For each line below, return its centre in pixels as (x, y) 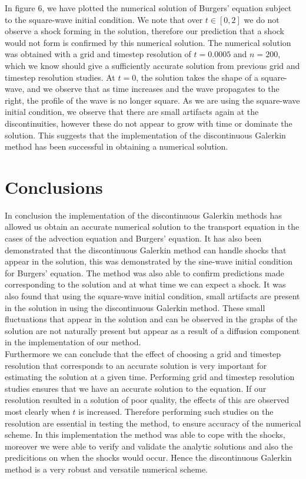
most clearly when (37, 411)
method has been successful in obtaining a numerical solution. (117, 146)
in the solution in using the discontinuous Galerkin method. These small (135, 307)
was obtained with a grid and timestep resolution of (98, 54)
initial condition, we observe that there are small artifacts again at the (132, 112)
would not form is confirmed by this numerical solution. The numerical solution (148, 42)
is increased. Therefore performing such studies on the (176, 411)
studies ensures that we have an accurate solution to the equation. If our (136, 388)
